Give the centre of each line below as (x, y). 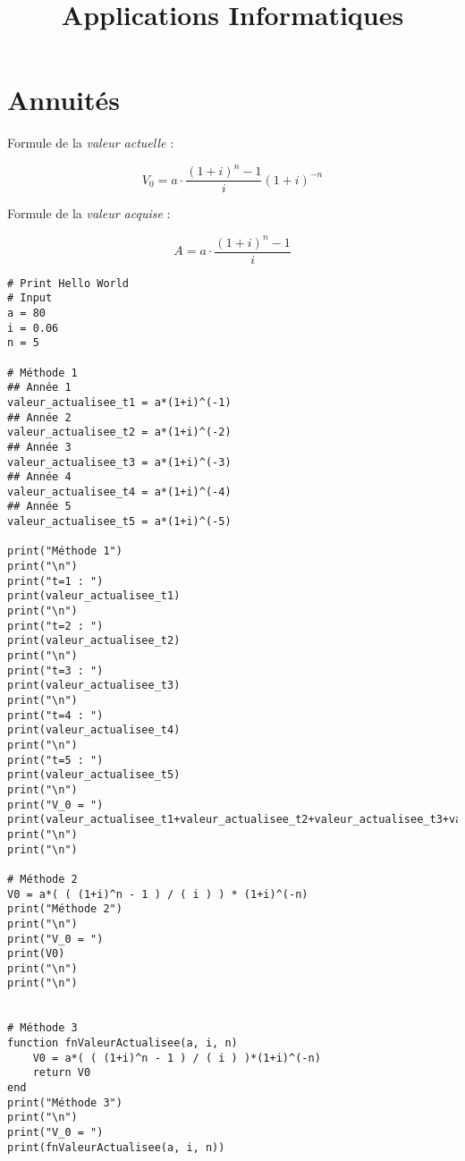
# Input (30, 298)
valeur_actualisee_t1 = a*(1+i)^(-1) (119, 402)
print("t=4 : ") (55, 715)
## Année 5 (39, 507)
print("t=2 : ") (55, 626)
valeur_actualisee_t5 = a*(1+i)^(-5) (119, 522)
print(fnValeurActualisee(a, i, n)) (116, 1147)
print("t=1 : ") (55, 581)
